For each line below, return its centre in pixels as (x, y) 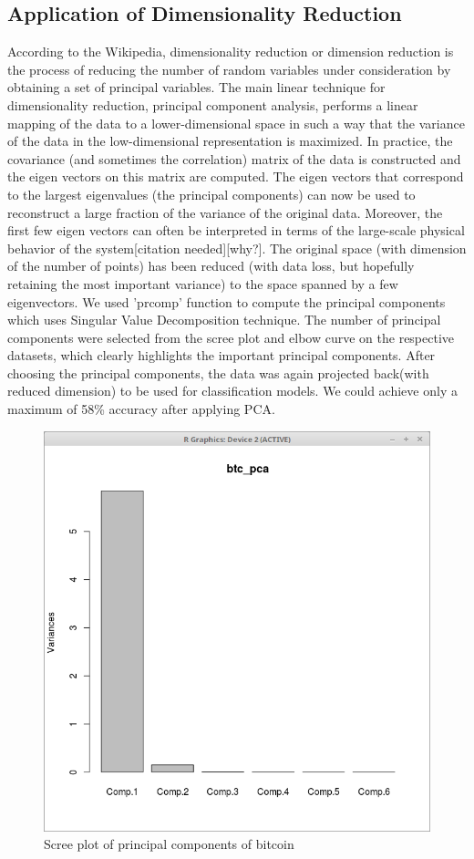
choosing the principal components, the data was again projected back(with (218, 373)
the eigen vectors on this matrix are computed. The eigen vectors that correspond (236, 176)
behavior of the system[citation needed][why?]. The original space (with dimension (237, 248)
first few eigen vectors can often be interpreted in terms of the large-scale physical (236, 230)
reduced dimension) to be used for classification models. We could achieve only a (232, 391)
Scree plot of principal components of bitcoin (169, 844)
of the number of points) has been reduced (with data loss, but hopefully (211, 266)
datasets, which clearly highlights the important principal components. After (222, 355)
